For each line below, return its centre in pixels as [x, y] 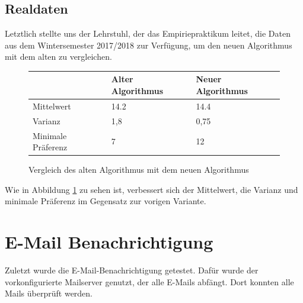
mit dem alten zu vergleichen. [58, 57]
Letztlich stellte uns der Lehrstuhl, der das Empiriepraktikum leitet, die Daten [148, 33]
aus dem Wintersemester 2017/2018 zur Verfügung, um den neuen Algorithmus [149, 45]
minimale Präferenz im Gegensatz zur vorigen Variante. [106, 201]
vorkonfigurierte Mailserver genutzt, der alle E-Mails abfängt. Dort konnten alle [149, 281]
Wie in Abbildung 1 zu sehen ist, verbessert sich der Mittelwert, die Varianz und [151, 189]
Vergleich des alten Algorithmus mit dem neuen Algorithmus [139, 170]
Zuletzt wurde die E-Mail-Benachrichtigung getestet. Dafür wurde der [132, 270]
